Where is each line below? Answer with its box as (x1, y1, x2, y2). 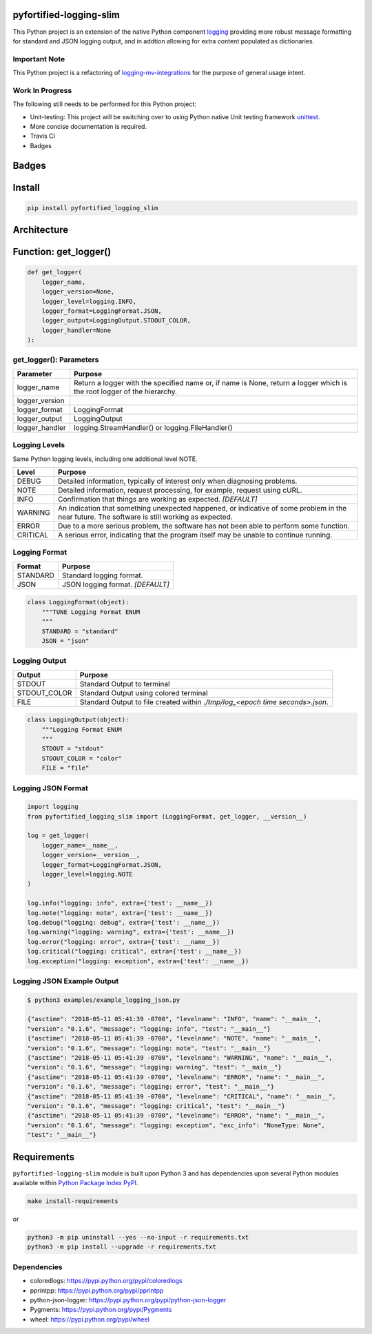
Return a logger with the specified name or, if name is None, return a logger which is (73, 378, 348, 387)
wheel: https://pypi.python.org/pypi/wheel (30, 1315, 149, 1323)
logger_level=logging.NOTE (41, 870, 134, 879)
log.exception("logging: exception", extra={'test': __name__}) (27, 957, 249, 965)
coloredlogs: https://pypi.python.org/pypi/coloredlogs (30, 1277, 183, 1285)
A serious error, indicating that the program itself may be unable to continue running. (57, 530, 333, 540)
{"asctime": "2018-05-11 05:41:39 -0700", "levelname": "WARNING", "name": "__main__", (27, 1054, 333, 1062)
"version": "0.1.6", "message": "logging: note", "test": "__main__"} (27, 1044, 271, 1052)
